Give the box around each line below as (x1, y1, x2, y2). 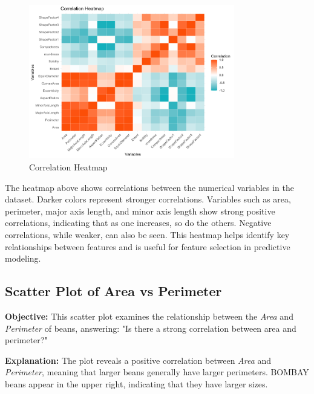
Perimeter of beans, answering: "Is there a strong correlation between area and (5, 321, 296, 334)
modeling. (5, 252, 41, 265)
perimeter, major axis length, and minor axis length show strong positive (5, 204, 275, 217)
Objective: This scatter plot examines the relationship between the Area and (5, 309, 293, 322)
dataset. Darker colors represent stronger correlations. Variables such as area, (5, 193, 291, 205)
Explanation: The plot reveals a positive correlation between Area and (5, 354, 272, 366)
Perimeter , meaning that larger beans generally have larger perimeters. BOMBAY (5, 366, 309, 378)
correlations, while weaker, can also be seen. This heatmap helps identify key (5, 228, 290, 241)
